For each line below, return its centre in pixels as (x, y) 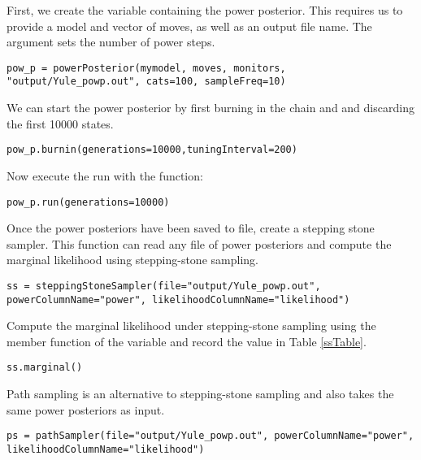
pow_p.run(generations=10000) (88, 202)
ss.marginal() (45, 368)
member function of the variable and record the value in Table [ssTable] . (187, 341)
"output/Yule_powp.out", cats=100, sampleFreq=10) (146, 82)
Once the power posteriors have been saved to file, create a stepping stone (191, 228)
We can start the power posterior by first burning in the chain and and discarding (210, 108)
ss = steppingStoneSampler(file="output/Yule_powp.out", (164, 286)
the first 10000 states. (60, 123)
